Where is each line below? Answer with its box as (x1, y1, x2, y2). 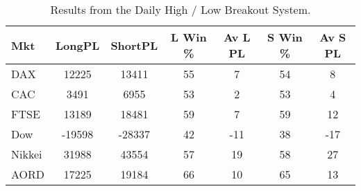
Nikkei (11, 146, 42, 162)
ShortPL (110, 37, 158, 53)
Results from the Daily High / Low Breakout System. (50, 1, 311, 17)
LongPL (56, 37, 100, 53)
